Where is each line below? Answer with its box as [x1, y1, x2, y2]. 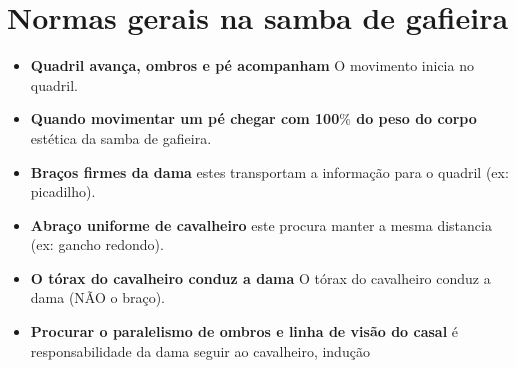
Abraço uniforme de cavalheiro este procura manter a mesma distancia [30, 214, 492, 235]
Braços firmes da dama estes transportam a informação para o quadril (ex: [30, 161, 509, 182]
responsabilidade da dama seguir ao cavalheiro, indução [30, 340, 370, 361]
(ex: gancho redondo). [30, 234, 164, 255]
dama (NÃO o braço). [30, 287, 166, 308]
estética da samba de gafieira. [30, 127, 212, 148]
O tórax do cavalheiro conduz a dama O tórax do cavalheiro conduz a [30, 267, 491, 288]
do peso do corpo [356, 108, 477, 129]
